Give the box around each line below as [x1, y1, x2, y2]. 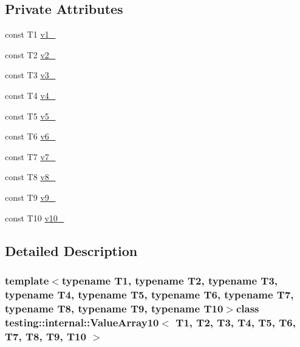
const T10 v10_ [5, 211, 64, 224]
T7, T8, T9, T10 [5, 328, 86, 343]
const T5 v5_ [5, 109, 56, 122]
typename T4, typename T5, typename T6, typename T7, [5, 286, 294, 302]
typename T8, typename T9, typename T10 [5, 300, 223, 315]
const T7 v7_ [5, 150, 56, 163]
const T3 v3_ [5, 69, 56, 81]
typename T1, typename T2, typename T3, [61, 272, 278, 288]
